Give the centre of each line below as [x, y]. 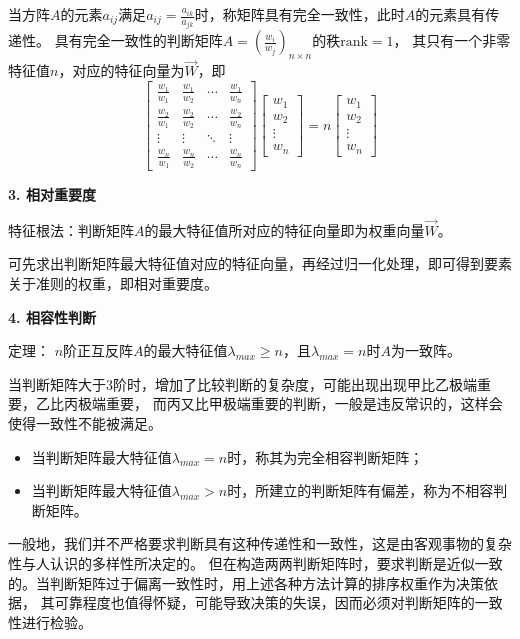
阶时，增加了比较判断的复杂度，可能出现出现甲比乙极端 [295, 383]
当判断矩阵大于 [57, 383]
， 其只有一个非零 [452, 40]
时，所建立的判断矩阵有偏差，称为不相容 [360, 490]
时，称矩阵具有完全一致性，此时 [299, 14]
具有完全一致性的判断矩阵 [138, 40]
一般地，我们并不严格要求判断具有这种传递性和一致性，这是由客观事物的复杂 [260, 543]
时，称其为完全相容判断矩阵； [325, 456]
